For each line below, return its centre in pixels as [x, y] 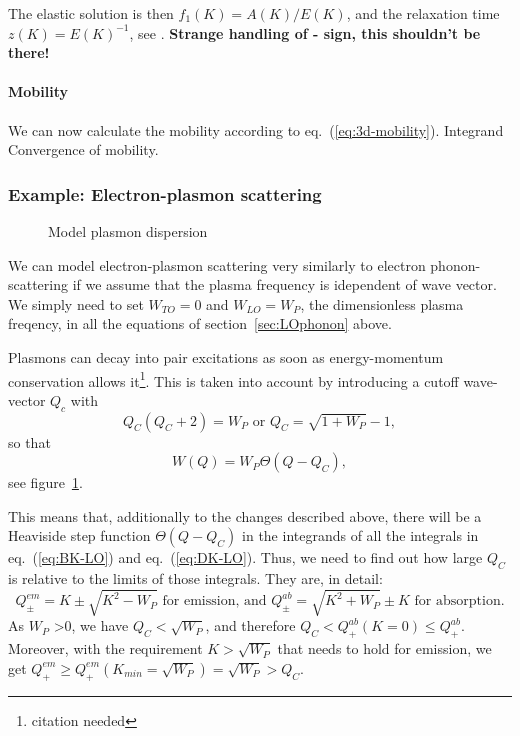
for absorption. [459, 601]
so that [29, 441]
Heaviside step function [79, 535]
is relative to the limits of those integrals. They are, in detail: [195, 578]
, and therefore [250, 625]
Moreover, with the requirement [105, 648]
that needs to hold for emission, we [384, 648]
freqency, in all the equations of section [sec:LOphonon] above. [200, 323]
